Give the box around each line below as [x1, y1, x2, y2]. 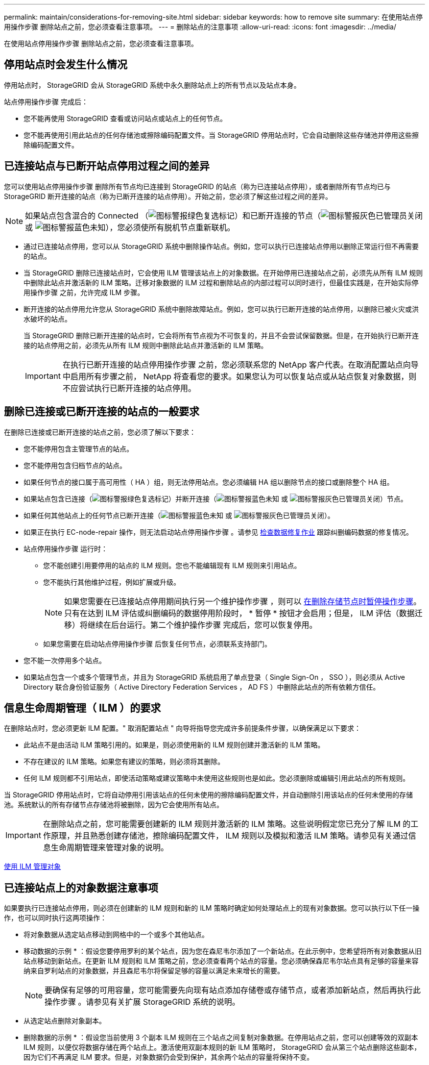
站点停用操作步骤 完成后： [4, 97, 88, 106]
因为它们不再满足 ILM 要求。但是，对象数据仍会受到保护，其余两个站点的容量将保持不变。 [24, 1053, 314, 1062]
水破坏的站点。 [24, 314, 71, 323]
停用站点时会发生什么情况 [4, 58, 127, 71]
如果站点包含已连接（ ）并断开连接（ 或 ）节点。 [24, 494, 407, 503]
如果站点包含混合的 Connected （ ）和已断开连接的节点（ [25, 210, 321, 221]
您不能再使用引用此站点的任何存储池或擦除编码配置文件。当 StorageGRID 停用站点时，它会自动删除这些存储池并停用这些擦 [24, 130, 419, 139]
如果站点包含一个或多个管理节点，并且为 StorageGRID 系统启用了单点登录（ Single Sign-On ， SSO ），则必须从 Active [24, 672, 405, 681]
